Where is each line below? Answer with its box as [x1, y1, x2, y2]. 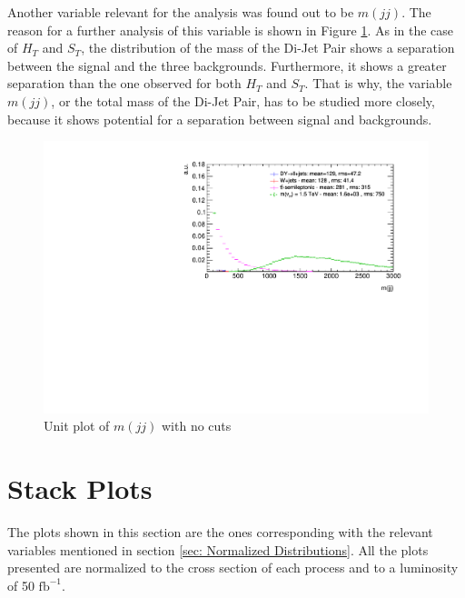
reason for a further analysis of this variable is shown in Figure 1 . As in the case [7, 20, 454, 39]
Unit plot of [44, 416, 110, 435]
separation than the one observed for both [7, 74, 242, 93]
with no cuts [162, 416, 232, 435]
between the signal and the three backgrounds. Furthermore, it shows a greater [7, 55, 447, 75]
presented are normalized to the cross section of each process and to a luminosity [7, 558, 459, 577]
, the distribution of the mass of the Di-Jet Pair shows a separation [81, 38, 455, 57]
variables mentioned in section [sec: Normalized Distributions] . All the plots [7, 540, 429, 559]
